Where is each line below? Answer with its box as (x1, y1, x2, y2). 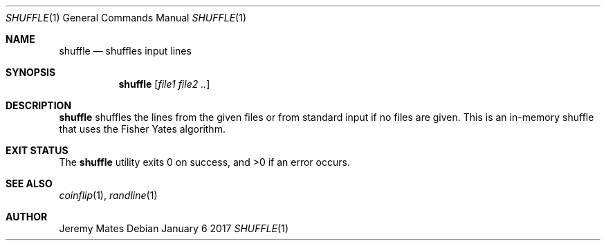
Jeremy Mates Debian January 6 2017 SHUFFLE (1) (59, 223, 289, 234)
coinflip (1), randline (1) (59, 189, 158, 201)
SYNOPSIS (6, 66, 56, 78)
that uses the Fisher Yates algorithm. (59, 123, 226, 135)
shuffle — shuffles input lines (59, 45, 192, 57)
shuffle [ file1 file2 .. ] (118, 78, 210, 90)
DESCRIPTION (6, 100, 72, 111)
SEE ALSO (6, 178, 53, 189)
